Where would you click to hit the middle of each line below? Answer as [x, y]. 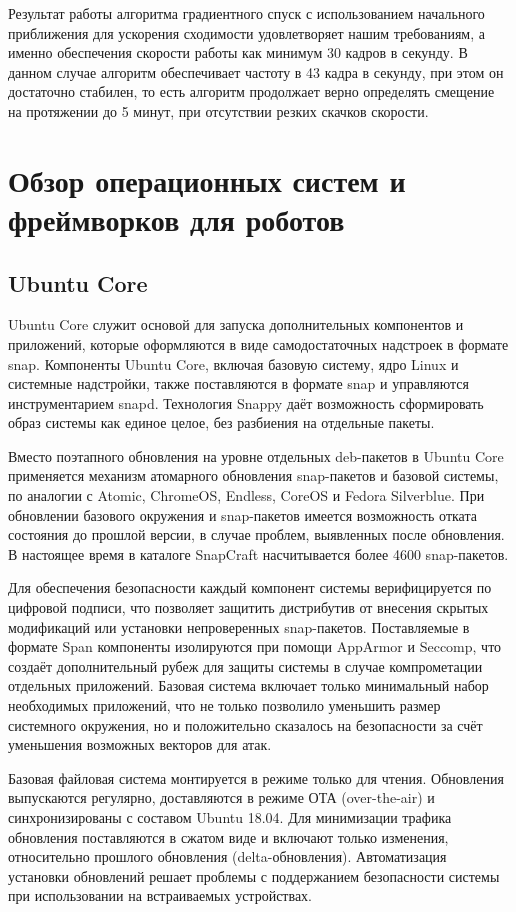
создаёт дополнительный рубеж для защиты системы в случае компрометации [245, 665]
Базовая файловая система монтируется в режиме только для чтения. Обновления [256, 777]
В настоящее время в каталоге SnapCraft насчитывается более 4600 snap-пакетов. [258, 553]
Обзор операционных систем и [207, 179]
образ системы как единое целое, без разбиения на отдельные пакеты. [221, 422]
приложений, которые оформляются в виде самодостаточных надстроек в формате [258, 343]
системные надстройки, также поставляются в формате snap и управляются [238, 383]
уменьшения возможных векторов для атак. [140, 744]
